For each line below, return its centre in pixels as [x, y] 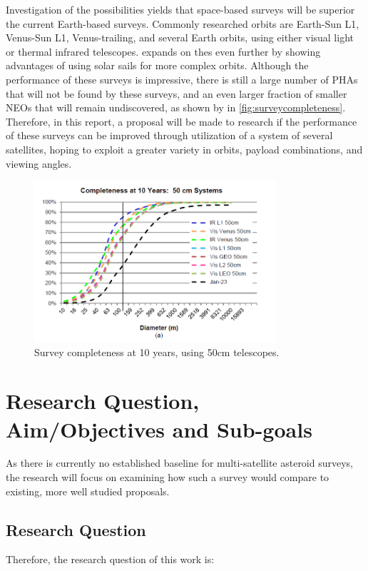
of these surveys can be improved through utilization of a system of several [169, 135]
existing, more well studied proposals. [88, 491]
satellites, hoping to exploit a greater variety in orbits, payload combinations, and [184, 149]
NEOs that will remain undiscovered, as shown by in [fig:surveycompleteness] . [176, 107]
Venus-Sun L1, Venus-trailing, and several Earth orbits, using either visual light [180, 37]
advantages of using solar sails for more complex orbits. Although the [157, 65]
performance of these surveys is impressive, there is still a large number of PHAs [182, 79]
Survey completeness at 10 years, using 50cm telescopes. [157, 352]
